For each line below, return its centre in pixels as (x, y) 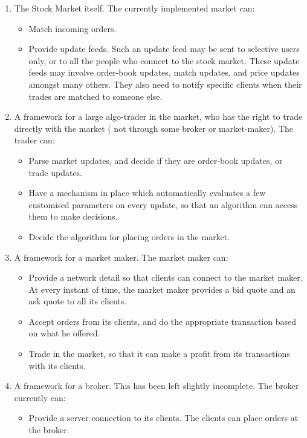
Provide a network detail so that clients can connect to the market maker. (166, 277)
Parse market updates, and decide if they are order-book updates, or (156, 160)
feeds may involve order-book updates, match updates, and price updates (164, 72)
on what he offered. (64, 333)
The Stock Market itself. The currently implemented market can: (134, 8)
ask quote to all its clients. (78, 301)
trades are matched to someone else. (95, 96)
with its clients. (57, 365)
